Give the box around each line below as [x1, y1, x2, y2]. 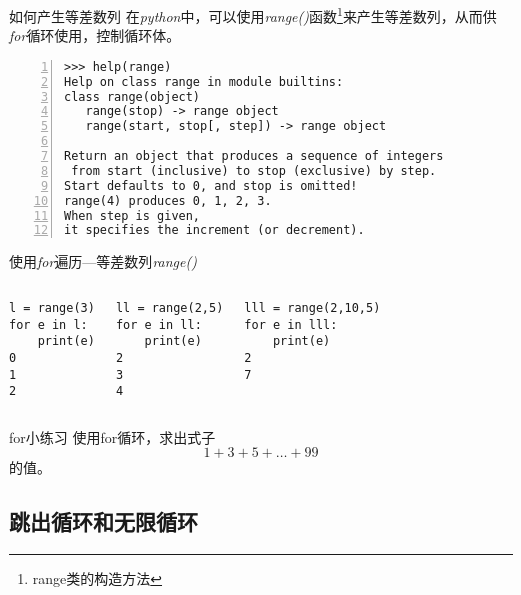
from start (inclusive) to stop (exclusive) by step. [71, 163, 437, 178]
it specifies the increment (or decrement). [64, 223, 365, 238]
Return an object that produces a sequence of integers [64, 149, 444, 164]
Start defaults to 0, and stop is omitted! [64, 178, 358, 193]
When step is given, [64, 208, 201, 223]
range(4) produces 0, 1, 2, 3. [64, 193, 272, 208]
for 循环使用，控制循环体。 [9, 25, 181, 46]
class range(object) [64, 89, 201, 104]
